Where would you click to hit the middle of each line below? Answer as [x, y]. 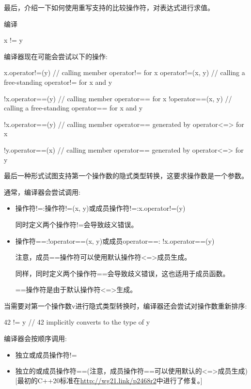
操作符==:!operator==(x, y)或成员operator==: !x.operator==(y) [115, 241]
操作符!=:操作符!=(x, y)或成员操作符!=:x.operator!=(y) [100, 208]
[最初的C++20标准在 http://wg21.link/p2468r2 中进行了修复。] [109, 380]
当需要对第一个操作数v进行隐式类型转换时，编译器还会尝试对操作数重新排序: [125, 305]
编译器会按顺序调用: [35, 338]
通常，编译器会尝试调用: [42, 192]
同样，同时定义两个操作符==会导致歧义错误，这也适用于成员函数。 [122, 273]
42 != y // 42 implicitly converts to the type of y [77, 322]
